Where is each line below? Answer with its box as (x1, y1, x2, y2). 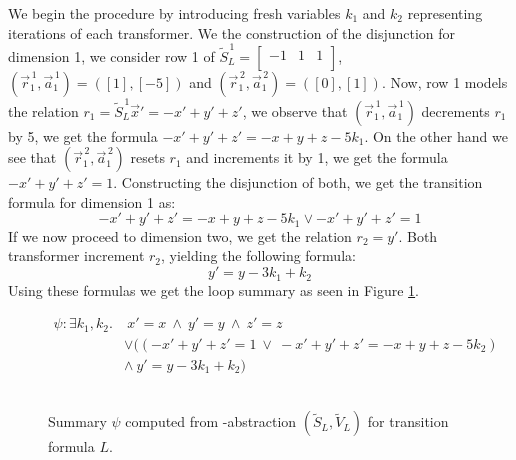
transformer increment (8, 245, 145, 266)
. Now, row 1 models (381, 71, 508, 92)
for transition (367, 411, 449, 432)
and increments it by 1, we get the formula (186, 147, 448, 168)
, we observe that (242, 100, 348, 121)
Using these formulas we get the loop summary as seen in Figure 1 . (8, 279, 420, 300)
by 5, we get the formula (8, 125, 158, 146)
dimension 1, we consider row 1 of (8, 45, 215, 66)
